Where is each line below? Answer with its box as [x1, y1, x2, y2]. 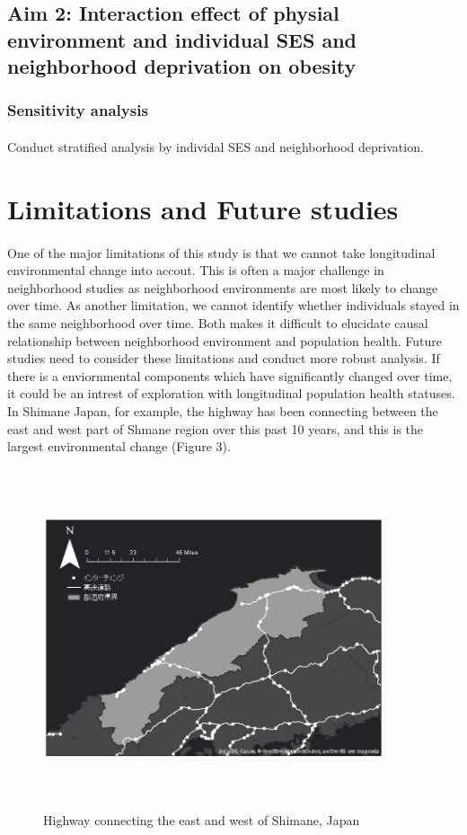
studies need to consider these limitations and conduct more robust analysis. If [7, 349, 440, 368]
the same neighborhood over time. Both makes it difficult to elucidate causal [7, 313, 428, 332]
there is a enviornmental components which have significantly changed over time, [7, 366, 453, 385]
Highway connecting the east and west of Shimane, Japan [43, 811, 360, 830]
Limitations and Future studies [7, 190, 399, 227]
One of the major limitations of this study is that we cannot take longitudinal [7, 243, 436, 262]
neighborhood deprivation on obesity [7, 52, 357, 80]
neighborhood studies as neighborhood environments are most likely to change [7, 278, 438, 297]
